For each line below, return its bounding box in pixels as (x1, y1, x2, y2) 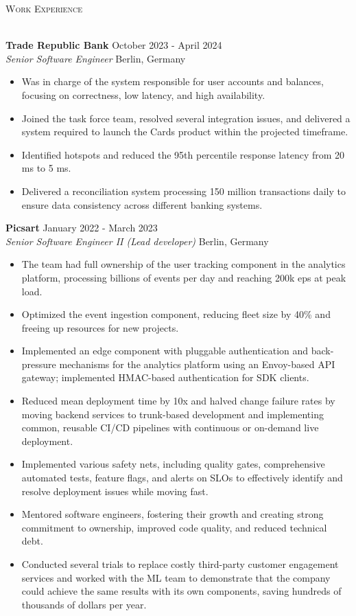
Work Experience (5, 1, 82, 15)
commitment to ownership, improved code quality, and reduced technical (21, 520, 327, 534)
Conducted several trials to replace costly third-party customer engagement (21, 557, 339, 571)
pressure (21, 356, 56, 371)
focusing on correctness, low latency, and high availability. (21, 87, 265, 102)
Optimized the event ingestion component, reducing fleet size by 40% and (21, 307, 331, 321)
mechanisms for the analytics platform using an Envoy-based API (59, 356, 335, 371)
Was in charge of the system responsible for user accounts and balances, (21, 74, 324, 89)
